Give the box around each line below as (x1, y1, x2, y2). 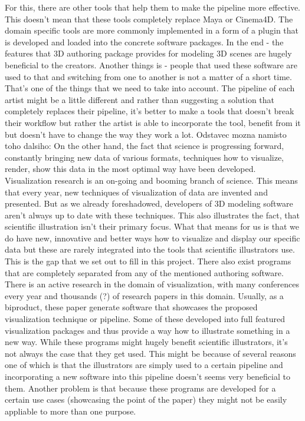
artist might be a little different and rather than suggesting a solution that (5, 93, 275, 105)
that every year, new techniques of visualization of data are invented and (5, 185, 268, 198)
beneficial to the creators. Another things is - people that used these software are (5, 58, 298, 71)
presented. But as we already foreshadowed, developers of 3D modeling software (5, 197, 293, 210)
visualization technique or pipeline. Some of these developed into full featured (5, 313, 286, 325)
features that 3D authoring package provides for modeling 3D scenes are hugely (5, 47, 292, 59)
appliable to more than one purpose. (5, 405, 136, 417)
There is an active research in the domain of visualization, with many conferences (5, 278, 299, 290)
